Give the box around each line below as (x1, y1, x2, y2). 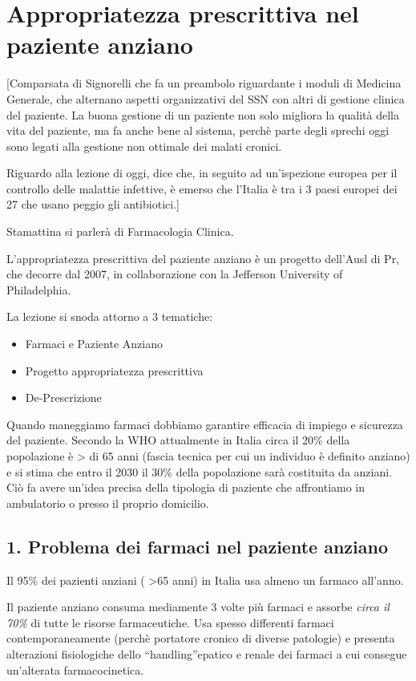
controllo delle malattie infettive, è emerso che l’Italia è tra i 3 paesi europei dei (6, 180, 398, 197)
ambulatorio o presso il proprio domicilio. (6, 494, 209, 511)
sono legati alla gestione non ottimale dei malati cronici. (6, 137, 282, 154)
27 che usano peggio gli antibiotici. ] (6, 196, 180, 213)
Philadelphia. (6, 281, 71, 298)
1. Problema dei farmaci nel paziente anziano (6, 533, 389, 558)
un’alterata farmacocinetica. (6, 661, 144, 678)
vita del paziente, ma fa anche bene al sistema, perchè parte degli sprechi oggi (6, 122, 390, 139)
